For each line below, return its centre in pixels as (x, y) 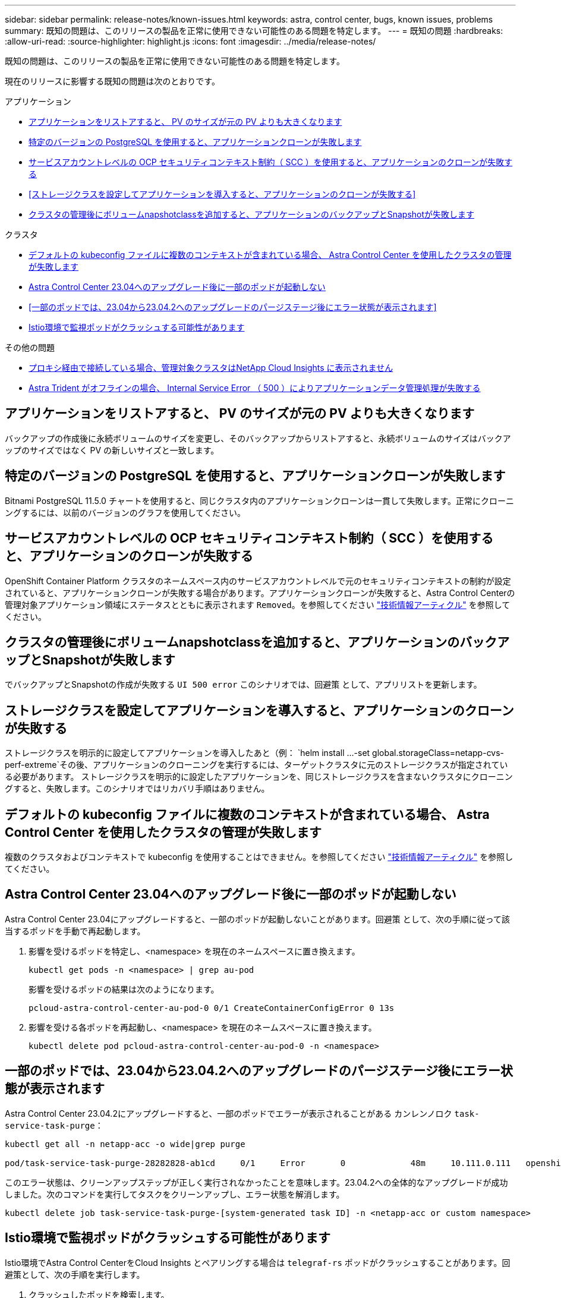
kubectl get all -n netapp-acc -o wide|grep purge (125, 1144)
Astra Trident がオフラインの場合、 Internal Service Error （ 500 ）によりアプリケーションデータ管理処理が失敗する (255, 388)
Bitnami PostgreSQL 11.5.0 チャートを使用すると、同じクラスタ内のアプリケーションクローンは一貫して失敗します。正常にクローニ (260, 500)
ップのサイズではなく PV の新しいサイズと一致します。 (112, 450)
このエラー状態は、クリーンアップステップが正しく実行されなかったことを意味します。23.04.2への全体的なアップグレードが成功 (256, 1182)
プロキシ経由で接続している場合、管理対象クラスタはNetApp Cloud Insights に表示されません (211, 368)
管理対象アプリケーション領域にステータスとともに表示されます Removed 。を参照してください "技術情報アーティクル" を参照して (258, 604)
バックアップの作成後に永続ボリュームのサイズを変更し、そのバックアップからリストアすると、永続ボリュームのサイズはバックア (258, 438)
